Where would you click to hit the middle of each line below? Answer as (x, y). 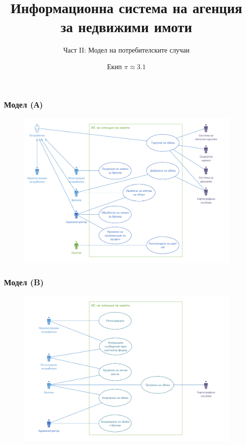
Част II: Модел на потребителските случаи (126, 50)
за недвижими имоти (126, 27)
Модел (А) (24, 104)
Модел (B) (24, 282)
